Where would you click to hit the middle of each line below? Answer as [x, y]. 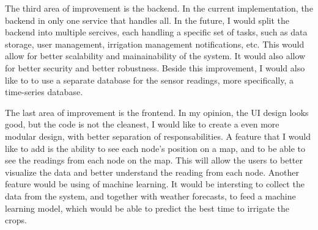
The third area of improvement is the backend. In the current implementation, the [159, 8]
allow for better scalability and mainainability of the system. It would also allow [155, 56]
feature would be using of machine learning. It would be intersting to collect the [155, 184]
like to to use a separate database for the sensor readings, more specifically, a [150, 80]
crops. [16, 220]
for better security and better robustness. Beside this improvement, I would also [155, 67]
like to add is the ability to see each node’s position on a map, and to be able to [155, 148]
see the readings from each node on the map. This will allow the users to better [154, 160]
